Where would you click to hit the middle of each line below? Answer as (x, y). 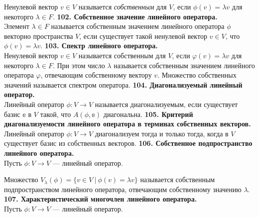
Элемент (17, 26)
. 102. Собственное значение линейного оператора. (135, 16)
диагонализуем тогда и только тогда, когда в (162, 133)
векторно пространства (39, 36)
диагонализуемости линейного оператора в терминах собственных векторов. (128, 124)
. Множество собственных (197, 75)
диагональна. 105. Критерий (148, 114)
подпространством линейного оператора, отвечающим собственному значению (123, 189)
